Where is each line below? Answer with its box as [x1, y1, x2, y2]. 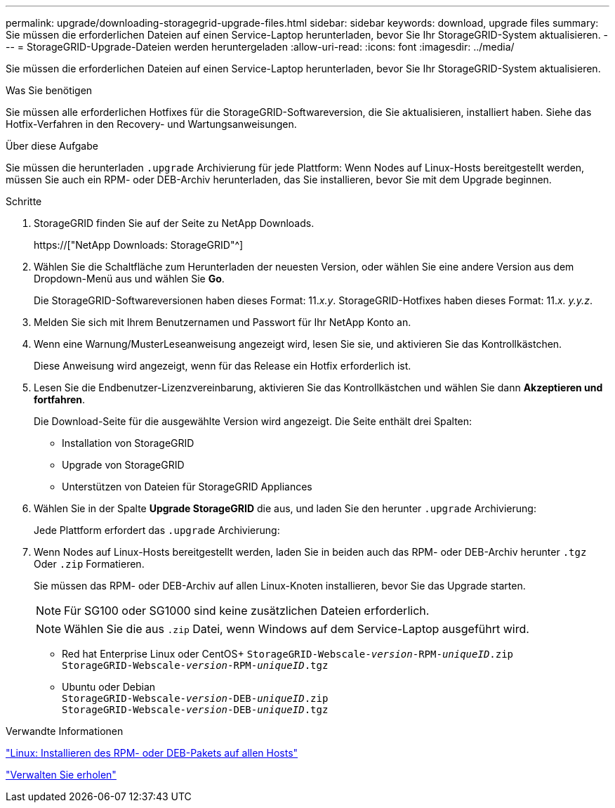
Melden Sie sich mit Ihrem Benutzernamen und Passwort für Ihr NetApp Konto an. [34, 316, 411, 328]
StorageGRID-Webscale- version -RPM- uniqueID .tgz [62, 660, 329, 671]
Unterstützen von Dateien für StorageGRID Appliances [62, 481, 312, 493]
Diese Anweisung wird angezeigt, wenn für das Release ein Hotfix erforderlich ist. [34, 360, 411, 372]
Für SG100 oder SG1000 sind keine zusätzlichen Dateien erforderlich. [64, 604, 430, 618]
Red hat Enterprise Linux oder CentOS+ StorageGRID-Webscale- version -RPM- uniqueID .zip [62, 648, 514, 660]
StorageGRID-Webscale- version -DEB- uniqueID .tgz [62, 704, 329, 715]
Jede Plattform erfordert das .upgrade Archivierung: [34, 524, 280, 536]
